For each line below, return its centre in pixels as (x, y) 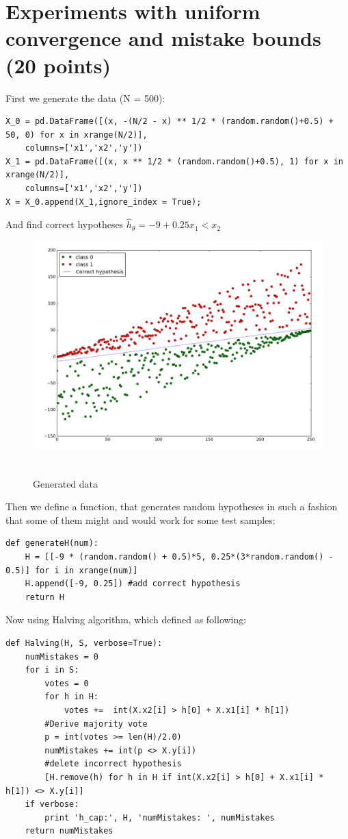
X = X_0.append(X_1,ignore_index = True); (104, 202)
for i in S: (52, 670)
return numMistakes (69, 831)
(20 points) (58, 65)
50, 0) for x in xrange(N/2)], (77, 135)
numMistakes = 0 (62, 656)
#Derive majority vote (96, 724)
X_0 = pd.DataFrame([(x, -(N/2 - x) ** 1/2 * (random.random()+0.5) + (170, 122)
